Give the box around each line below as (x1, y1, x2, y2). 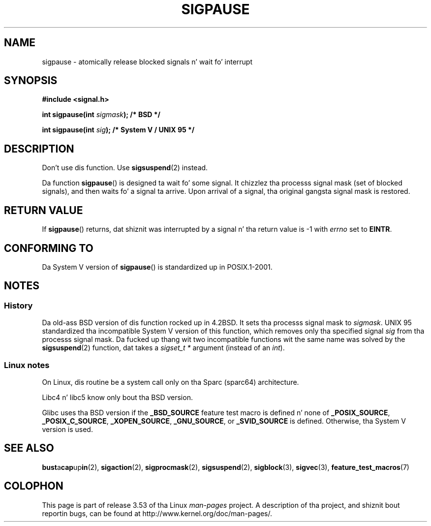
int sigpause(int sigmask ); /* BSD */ (42, 110, 161, 119)
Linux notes (4, 360, 50, 370)
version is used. (42, 425, 93, 433)
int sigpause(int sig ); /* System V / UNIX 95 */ (42, 125, 195, 134)
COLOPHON (4, 480, 63, 493)
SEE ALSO (4, 442, 54, 455)
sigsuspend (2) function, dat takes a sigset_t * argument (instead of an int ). (42, 343, 285, 352)
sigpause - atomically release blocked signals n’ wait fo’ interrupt (42, 57, 253, 66)
